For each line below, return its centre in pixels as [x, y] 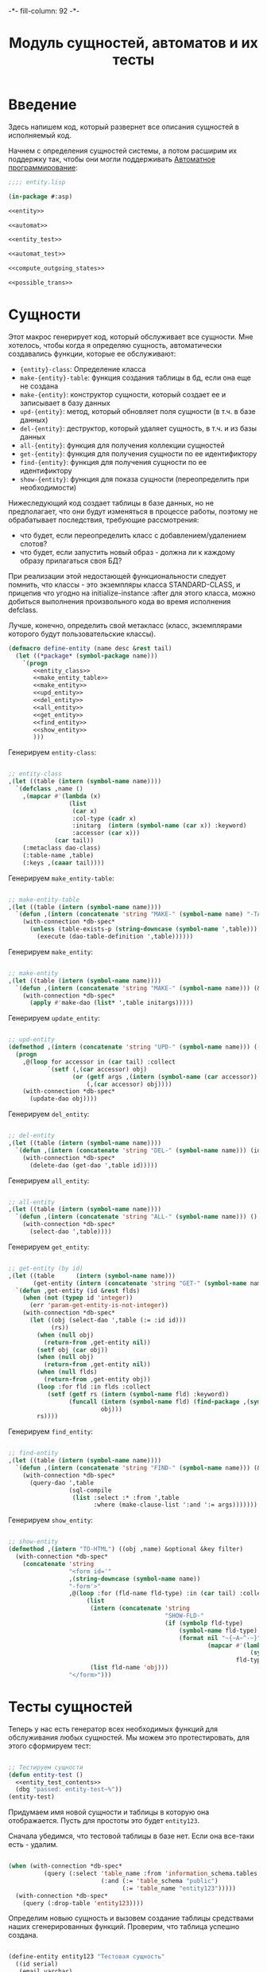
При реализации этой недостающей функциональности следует [117, 576]
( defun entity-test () [46, 1775]
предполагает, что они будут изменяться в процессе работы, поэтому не [133, 511]
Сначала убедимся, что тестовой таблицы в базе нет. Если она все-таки [131, 1836]
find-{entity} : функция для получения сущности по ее [113, 462]
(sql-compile [90, 1490]
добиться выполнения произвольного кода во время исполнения [120, 601]
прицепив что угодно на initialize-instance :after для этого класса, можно [132, 593]
